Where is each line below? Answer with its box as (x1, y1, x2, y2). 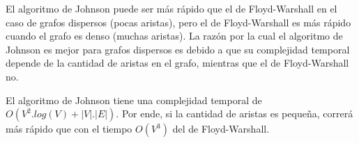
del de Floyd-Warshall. (172, 121, 270, 136)
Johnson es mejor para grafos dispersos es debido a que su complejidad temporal (6, 42, 350, 56)
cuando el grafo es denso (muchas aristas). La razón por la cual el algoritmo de (6, 28, 343, 43)
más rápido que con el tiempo (6, 121, 132, 136)
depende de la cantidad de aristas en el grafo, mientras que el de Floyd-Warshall (6, 56, 349, 70)
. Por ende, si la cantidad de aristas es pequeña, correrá (116, 106, 353, 121)
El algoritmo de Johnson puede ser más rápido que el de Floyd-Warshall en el (6, 1, 337, 15)
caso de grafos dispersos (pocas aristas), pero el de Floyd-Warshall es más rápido (6, 15, 351, 29)
